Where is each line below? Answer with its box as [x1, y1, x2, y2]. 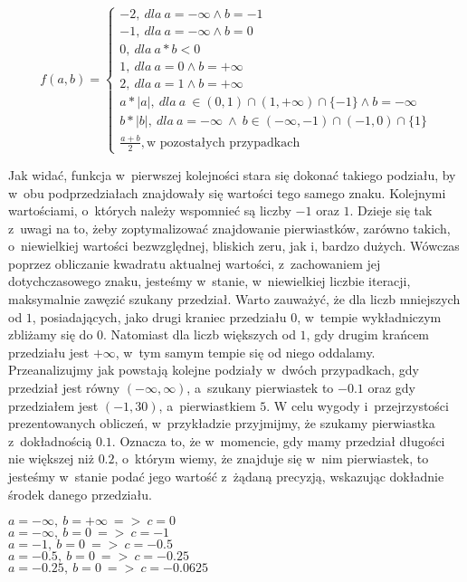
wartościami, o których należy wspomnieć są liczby [8, 201, 291, 220]
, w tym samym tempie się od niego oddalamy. [115, 342, 376, 361]
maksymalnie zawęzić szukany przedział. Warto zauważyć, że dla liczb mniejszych [8, 290, 461, 309]
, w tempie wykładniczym [297, 307, 442, 326]
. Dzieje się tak [349, 201, 433, 220]
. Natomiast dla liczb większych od [103, 325, 296, 344]
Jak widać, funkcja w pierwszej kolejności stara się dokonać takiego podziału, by [8, 165, 456, 184]
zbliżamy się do [8, 325, 93, 344]
